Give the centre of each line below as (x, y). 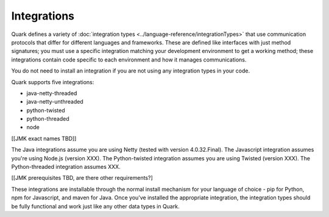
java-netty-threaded (52, 93)
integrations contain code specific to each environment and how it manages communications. (129, 59)
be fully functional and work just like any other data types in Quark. (95, 206)
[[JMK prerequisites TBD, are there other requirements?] (82, 178)
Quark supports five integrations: (53, 82)
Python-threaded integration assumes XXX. (66, 167)
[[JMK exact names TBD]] (44, 138)
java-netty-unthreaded (55, 102)
